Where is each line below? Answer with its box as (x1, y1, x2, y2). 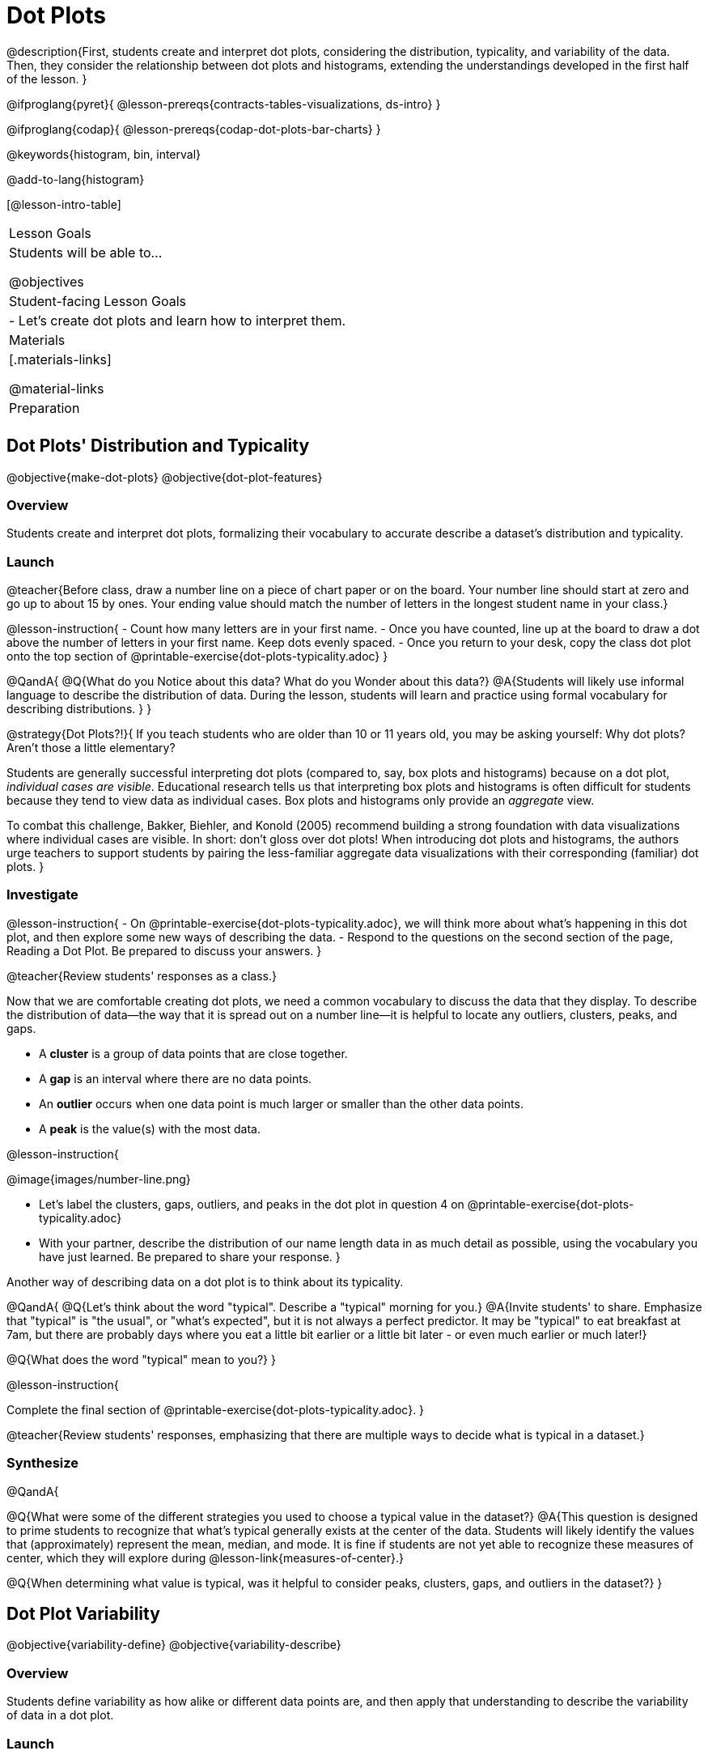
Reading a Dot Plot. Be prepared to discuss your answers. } (6, 943, 322, 958)
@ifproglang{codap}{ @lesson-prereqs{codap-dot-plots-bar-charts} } (6, 121, 381, 136)
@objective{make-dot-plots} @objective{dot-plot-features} (6, 470, 323, 484)
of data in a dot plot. (6, 1708, 114, 1723)
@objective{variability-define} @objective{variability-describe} (6, 1638, 341, 1652)
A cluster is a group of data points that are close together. (39, 1046, 348, 1060)
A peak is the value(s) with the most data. (39, 1121, 261, 1136)
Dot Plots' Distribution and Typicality (6, 436, 310, 457)
